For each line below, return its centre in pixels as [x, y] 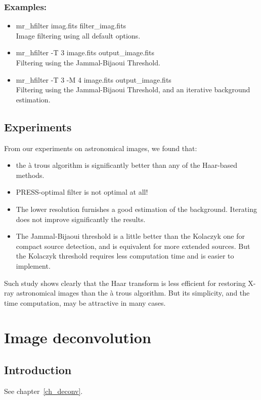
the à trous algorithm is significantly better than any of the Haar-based [127, 165]
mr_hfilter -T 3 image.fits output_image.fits [85, 52]
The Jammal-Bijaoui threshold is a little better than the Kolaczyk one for [130, 236]
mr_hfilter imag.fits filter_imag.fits [71, 26]
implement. [33, 265]
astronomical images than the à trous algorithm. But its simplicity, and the [133, 293]
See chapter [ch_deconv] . [43, 391]
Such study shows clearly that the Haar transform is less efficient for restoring [125, 283]
